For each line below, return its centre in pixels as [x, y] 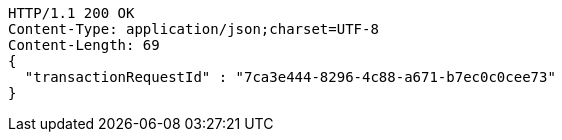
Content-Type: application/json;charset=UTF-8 [193, 29]
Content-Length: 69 [84, 45]
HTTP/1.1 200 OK [71, 13]
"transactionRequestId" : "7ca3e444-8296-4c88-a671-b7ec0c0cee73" [290, 77]
